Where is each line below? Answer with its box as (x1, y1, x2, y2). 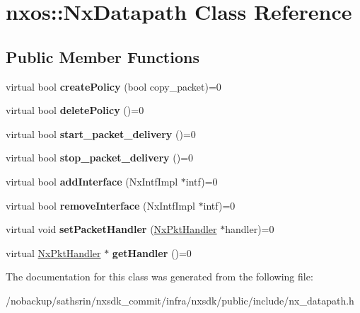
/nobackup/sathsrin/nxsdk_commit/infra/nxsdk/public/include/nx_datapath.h (6, 292, 354, 307)
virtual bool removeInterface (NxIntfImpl (6, 198, 195, 212)
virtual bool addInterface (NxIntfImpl (6, 173, 178, 188)
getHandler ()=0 (112, 245, 192, 260)
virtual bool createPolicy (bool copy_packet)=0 (6, 79, 221, 93)
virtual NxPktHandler (6, 245, 101, 260)
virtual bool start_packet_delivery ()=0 (6, 126, 196, 141)
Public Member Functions (6, 45, 199, 67)
